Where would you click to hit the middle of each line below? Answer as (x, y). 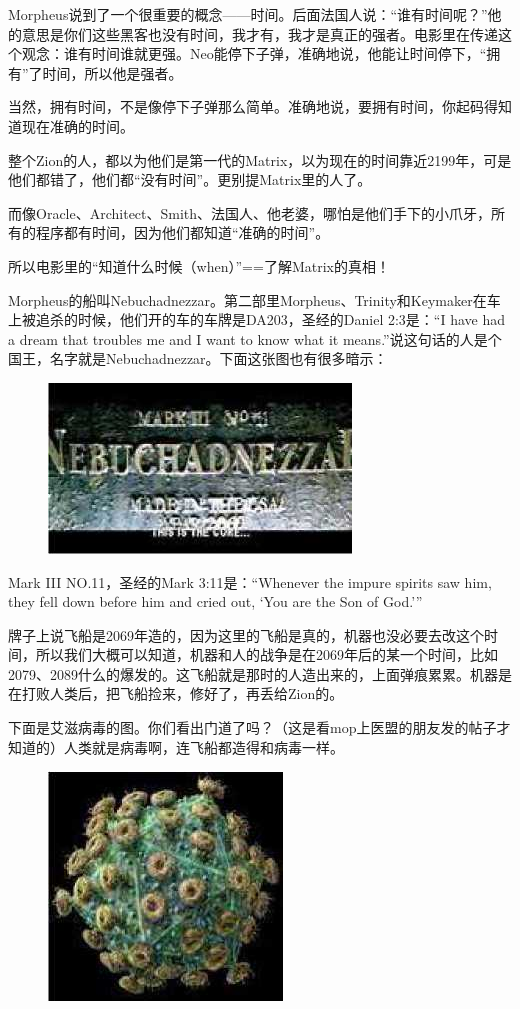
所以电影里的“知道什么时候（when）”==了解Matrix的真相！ (199, 265)
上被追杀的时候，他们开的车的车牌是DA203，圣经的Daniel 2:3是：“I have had (256, 319)
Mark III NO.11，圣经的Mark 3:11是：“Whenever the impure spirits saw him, (250, 581)
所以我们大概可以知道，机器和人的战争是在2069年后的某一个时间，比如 (266, 654)
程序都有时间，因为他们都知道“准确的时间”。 (182, 232)
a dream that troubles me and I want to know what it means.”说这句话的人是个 (255, 338)
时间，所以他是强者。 (112, 72)
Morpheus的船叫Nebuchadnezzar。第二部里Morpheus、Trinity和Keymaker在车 (254, 299)
